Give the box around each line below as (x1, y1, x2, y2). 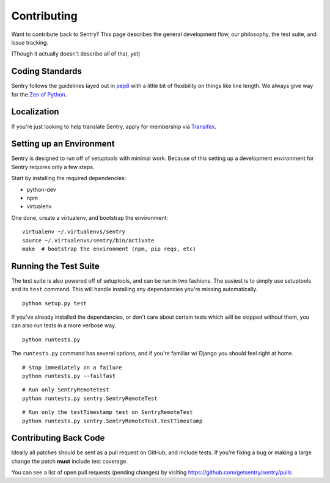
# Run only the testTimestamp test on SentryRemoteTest (22, 409, 193, 416)
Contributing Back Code (11, 433, 105, 443)
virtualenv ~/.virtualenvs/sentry (22, 228, 125, 235)
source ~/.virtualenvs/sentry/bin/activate (22, 237, 155, 244)
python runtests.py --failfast (22, 372, 116, 379)
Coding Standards (11, 66, 82, 76)
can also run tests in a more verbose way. (11, 322, 116, 329)
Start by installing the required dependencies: (11, 175, 127, 182)
